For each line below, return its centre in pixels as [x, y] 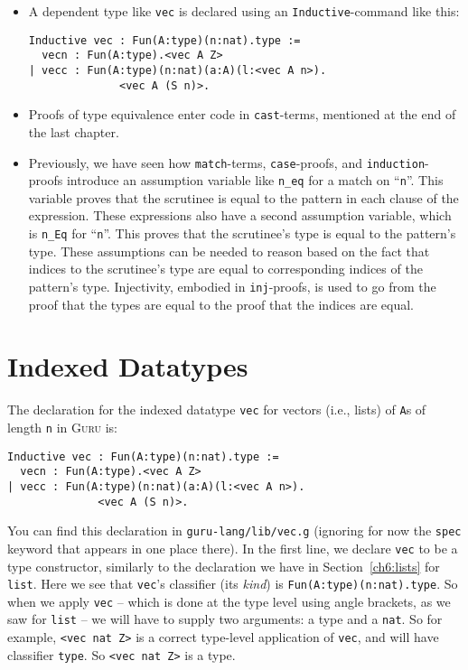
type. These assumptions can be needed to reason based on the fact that [229, 251]
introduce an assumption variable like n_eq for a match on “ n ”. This [255, 180]
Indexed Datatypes [128, 366]
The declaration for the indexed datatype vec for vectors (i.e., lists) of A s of [217, 409]
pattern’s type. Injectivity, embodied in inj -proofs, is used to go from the [232, 286]
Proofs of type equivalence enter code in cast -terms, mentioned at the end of [242, 114]
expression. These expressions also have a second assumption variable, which [240, 215]
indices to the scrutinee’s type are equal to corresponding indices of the [225, 269]
